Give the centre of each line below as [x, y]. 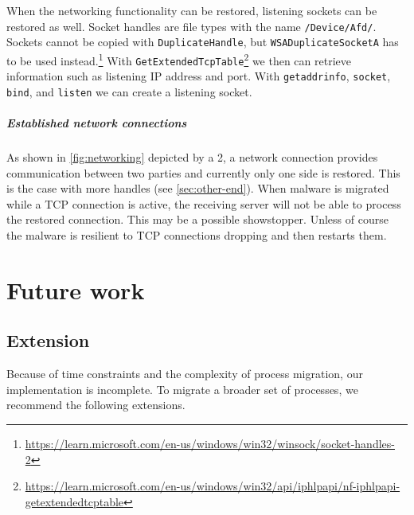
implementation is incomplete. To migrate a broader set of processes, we [182, 389]
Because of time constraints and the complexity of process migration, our [185, 374]
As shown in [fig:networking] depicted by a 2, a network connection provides [192, 157]
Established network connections [97, 123]
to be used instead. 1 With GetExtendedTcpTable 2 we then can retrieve [179, 59]
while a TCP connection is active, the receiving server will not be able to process [204, 203]
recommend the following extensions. [96, 405]
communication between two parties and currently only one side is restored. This [203, 172]
